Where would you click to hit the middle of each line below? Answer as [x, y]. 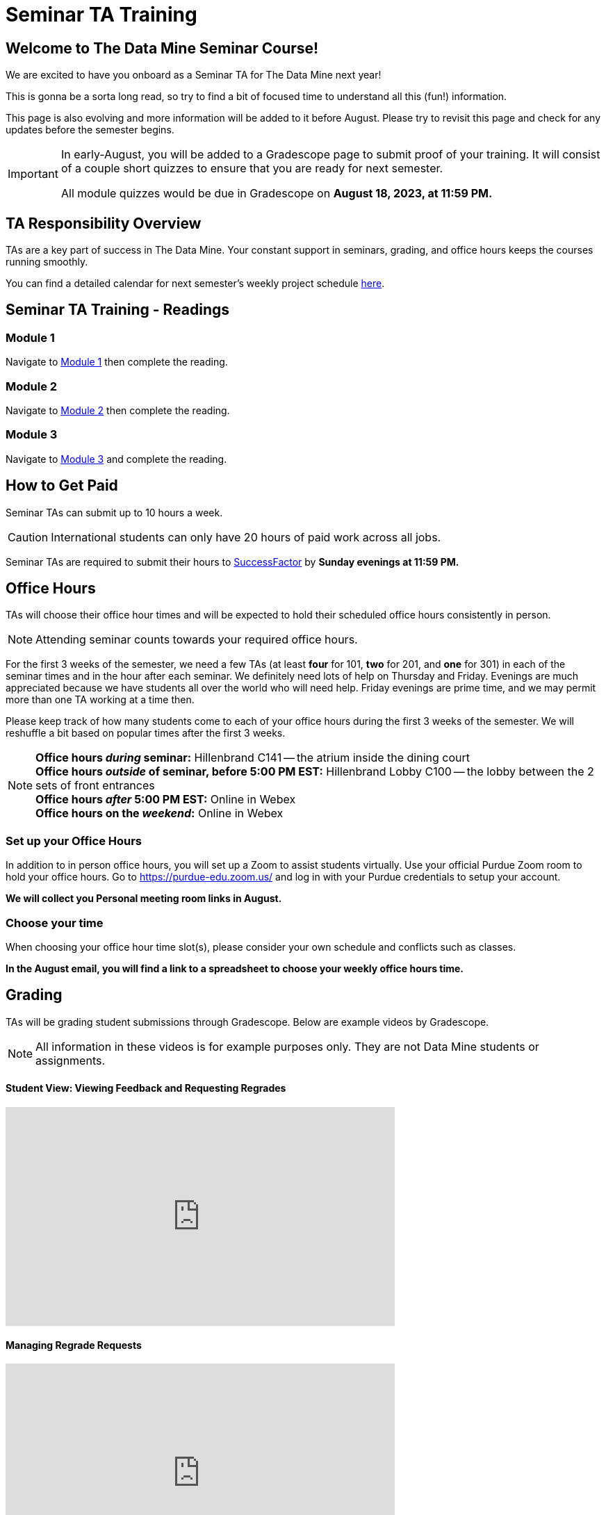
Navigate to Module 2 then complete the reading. [118, 410]
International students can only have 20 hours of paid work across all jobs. [246, 537]
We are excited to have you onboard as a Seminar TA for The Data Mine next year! [194, 75]
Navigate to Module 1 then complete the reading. [117, 362]
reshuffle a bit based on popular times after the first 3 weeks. [146, 733]
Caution [28, 537]
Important [33, 174]
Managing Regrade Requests [74, 1345]
